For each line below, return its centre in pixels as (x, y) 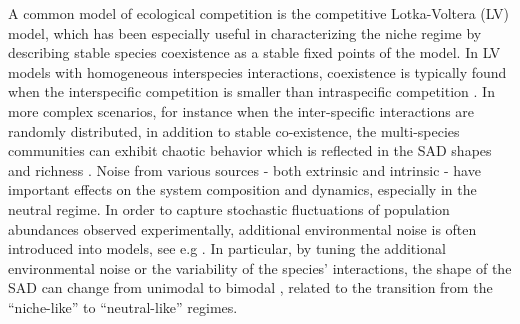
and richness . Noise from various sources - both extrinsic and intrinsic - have (244, 169)
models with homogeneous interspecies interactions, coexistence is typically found (257, 71)
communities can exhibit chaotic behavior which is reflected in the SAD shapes (250, 150)
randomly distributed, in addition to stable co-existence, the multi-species (234, 130)
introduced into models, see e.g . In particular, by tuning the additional (227, 248)
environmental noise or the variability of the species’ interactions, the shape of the (260, 267)
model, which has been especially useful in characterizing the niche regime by (245, 32)
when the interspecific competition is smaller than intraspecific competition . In (251, 91)
